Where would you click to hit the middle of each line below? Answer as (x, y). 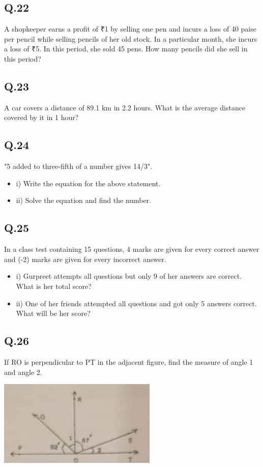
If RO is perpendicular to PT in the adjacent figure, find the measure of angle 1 (129, 361)
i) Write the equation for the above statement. (88, 183)
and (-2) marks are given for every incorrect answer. (85, 259)
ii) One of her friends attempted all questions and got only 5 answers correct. (136, 303)
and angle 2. (23, 372)
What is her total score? (54, 286)
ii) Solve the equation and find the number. (84, 200)
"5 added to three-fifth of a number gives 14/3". (78, 166)
